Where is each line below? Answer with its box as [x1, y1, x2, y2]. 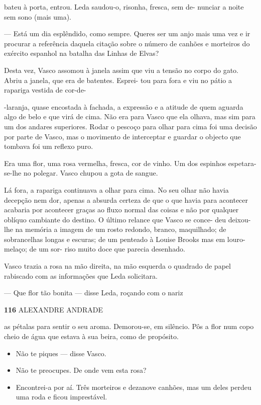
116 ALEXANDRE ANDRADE [4, 304, 103, 314]
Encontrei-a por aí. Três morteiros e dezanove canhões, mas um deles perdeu [16, 381, 251, 392]
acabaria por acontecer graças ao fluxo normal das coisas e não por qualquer [4, 204, 239, 215]
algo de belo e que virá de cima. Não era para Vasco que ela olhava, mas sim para [4, 111, 255, 122]
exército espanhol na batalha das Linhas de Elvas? [4, 48, 159, 58]
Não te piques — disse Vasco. [16, 348, 106, 358]
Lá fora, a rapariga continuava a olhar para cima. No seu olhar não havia [4, 184, 229, 195]
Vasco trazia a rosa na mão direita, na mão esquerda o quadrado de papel [4, 261, 231, 271]
